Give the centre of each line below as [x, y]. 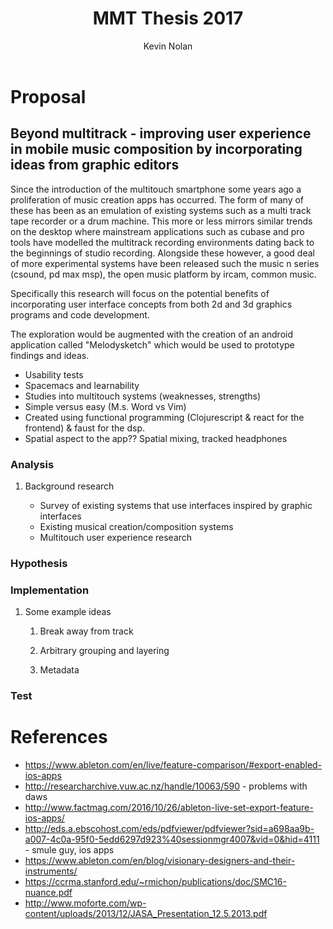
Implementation [50, 590]
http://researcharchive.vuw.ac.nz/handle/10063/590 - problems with [166, 786]
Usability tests [54, 374]
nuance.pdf [48, 893]
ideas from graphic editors [95, 165]
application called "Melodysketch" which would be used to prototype [152, 344]
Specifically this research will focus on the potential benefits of [140, 293]
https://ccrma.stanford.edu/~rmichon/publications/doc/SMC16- [155, 882]
